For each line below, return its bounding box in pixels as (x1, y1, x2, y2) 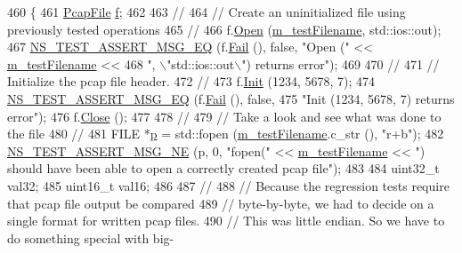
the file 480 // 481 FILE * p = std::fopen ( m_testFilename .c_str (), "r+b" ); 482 (7, 124, 444, 143)
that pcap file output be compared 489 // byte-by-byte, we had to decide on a (7, 194, 434, 212)
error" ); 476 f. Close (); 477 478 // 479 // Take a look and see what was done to (7, 107, 442, 125)
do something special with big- (7, 228, 174, 247)
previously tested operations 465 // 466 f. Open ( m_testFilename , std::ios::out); (7, 20, 442, 38)
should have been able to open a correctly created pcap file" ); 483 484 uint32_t (7, 159, 440, 178)
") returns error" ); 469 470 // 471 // (241, 54, 440, 73)
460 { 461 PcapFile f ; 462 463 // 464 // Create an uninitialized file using (7, 3, 406, 20)
